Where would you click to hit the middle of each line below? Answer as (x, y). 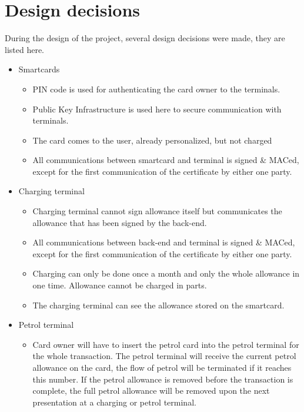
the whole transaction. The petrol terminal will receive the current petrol (164, 356)
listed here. (25, 49)
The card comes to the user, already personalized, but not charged (152, 140)
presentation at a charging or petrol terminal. (114, 402)
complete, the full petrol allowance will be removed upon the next (151, 391)
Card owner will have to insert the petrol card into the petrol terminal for (166, 344)
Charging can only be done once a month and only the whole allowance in (166, 273)
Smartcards (39, 69)
